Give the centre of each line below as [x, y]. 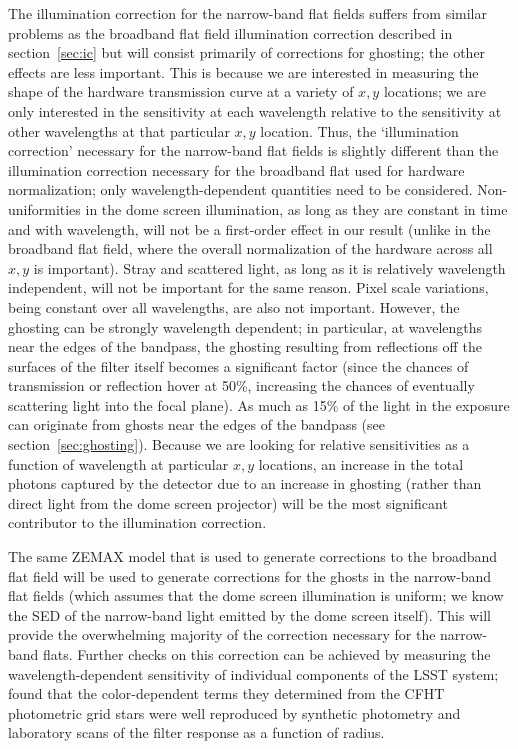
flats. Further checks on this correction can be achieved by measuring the [267, 654]
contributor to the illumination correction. [137, 522]
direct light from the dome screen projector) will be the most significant [228, 502]
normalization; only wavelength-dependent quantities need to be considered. [240, 189]
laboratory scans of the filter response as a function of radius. [196, 732]
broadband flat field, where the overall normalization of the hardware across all [250, 248]
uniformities [44, 208]
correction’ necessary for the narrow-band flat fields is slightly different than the [253, 150]
